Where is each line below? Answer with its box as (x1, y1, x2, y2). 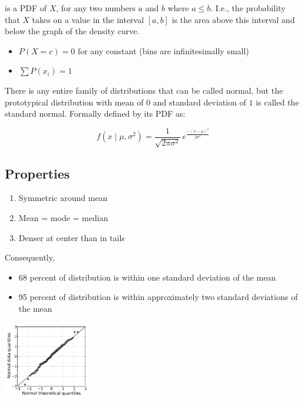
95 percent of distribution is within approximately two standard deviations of (18, 291, 298, 303)
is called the (256, 95, 299, 108)
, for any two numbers (56, 2, 136, 14)
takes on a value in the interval (32, 13, 144, 25)
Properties (5, 164, 70, 182)
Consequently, (5, 251, 55, 263)
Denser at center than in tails (18, 231, 125, 243)
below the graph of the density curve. (5, 25, 140, 37)
